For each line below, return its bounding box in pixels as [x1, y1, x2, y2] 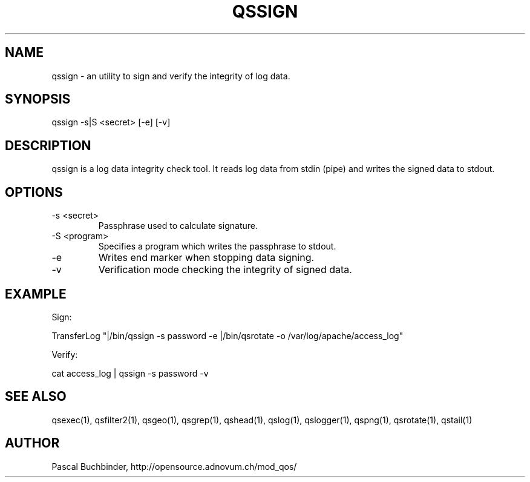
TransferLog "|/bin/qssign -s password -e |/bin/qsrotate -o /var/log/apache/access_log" [51, 330, 404, 341]
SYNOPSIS [5, 91, 71, 107]
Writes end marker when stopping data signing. [98, 251, 315, 264]
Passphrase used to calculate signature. [98, 220, 258, 231]
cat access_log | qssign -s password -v [51, 368, 209, 378]
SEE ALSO [5, 389, 67, 404]
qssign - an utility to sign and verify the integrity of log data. [51, 70, 290, 81]
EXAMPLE [5, 286, 67, 302]
